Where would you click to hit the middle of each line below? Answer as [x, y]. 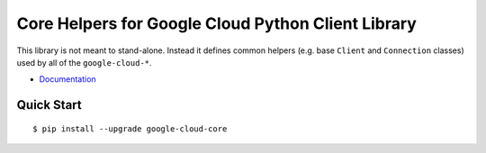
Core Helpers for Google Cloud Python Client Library [217, 23]
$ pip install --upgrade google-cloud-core [130, 129]
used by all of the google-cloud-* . [84, 62]
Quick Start [49, 105]
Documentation [67, 79]
